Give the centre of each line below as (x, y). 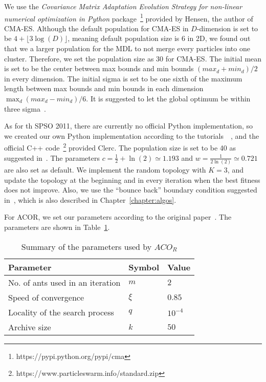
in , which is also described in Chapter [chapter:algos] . (90, 199)
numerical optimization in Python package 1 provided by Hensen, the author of (129, 17)
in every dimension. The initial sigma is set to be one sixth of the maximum (123, 78)
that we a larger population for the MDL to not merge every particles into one (127, 48)
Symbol (144, 267)
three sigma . (25, 108)
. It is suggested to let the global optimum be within (168, 98)
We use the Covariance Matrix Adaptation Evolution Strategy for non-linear (123, 6)
